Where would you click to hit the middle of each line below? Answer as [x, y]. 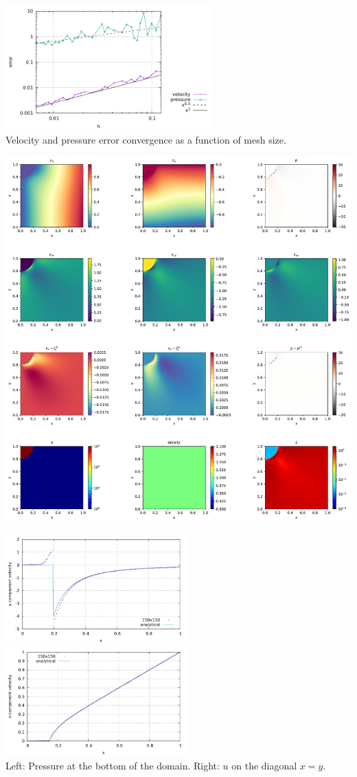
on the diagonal [264, 765]
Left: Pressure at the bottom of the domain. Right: [113, 765]
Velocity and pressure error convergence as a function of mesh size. [146, 139]
